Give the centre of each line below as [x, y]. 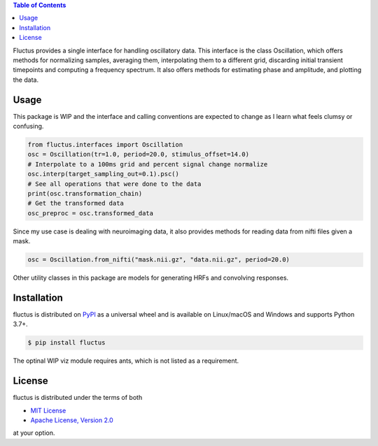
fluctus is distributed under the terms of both [78, 398]
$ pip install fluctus [66, 343]
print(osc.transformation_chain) [85, 193]
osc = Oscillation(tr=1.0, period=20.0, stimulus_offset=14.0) [139, 154]
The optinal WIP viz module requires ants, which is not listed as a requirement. [126, 361]
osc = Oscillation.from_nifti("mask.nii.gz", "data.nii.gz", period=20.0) [159, 260]
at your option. [34, 433]
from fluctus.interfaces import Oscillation [105, 145]
